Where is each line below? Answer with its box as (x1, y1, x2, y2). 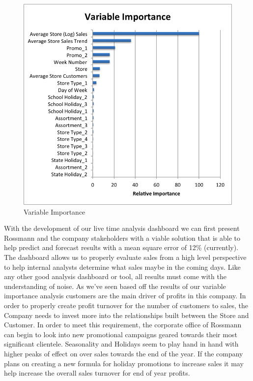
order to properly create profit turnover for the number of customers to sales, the (4, 300, 248, 310)
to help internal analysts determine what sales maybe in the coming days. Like (4, 261, 241, 272)
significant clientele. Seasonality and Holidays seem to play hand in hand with (4, 339, 239, 349)
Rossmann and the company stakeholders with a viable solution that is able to (4, 232, 240, 243)
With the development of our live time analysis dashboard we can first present (4, 223, 240, 233)
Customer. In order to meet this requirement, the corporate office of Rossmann (4, 319, 242, 330)
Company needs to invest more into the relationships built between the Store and (4, 310, 249, 320)
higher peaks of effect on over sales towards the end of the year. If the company (4, 348, 243, 358)
